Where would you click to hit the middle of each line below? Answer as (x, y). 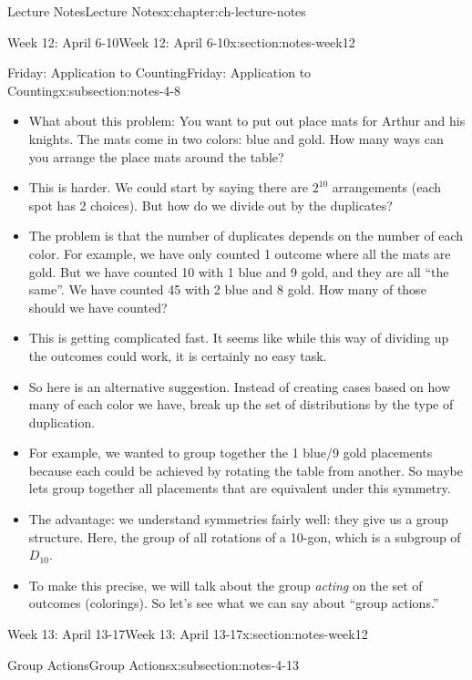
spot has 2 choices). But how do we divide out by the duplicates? (210, 205)
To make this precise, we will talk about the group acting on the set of (226, 585)
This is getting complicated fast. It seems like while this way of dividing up (239, 338)
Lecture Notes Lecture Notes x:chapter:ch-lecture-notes (157, 11)
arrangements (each (387, 187)
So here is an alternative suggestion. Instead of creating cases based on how (240, 386)
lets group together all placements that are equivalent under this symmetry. (240, 488)
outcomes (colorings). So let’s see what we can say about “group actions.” (234, 603)
